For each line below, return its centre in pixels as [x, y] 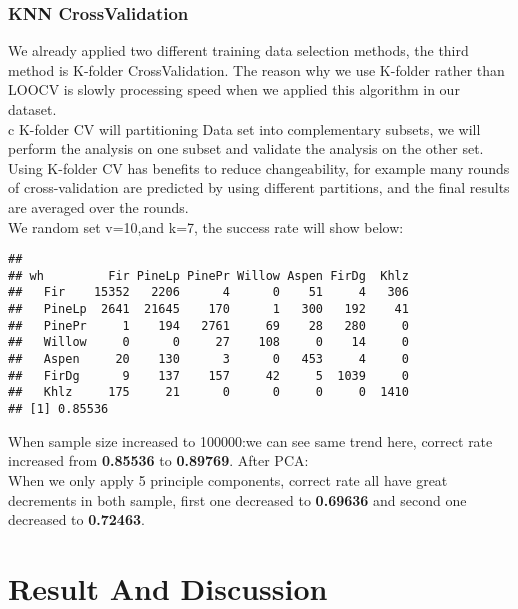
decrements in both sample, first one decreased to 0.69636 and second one [237, 499]
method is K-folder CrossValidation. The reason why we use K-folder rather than [256, 69]
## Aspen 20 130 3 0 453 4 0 [208, 359]
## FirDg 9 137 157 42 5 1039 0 [208, 375]
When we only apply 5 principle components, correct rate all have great [228, 479]
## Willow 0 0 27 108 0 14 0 [208, 342]
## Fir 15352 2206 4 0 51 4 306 [208, 292]
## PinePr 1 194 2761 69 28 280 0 [208, 325]
